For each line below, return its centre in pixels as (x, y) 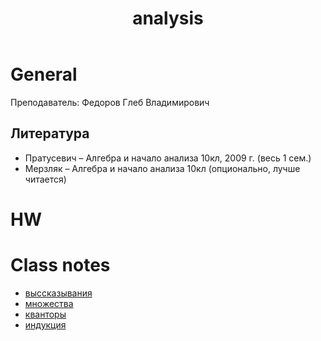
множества (49, 303)
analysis (168, 18)
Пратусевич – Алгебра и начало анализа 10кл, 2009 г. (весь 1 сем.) (168, 158)
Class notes (60, 265)
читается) (45, 179)
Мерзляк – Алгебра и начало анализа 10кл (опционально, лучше (162, 168)
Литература (50, 133)
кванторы (45, 314)
